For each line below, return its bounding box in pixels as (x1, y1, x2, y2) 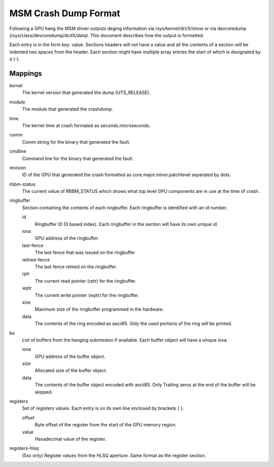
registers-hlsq (9, 445, 39, 451)
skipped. (35, 389, 53, 395)
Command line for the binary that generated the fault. (22, 155, 134, 161)
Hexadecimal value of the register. (35, 436, 107, 442)
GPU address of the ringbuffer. (35, 235, 99, 241)
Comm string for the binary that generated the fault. (22, 139, 130, 145)
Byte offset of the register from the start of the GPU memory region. (35, 422, 177, 428)
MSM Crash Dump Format (9, 8, 120, 19)
